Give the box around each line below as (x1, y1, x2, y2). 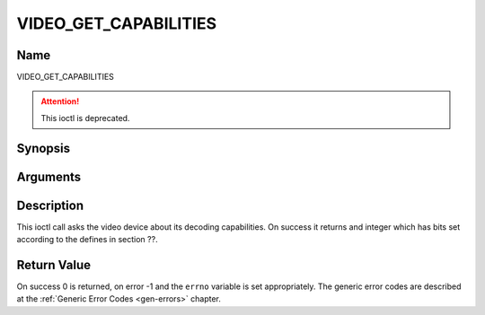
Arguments (16, 169, 82, 184)
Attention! (40, 96, 80, 107)
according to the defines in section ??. (16, 234, 158, 245)
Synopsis (16, 140, 71, 156)
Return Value (16, 257, 92, 273)
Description (16, 197, 84, 213)
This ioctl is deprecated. (40, 112, 130, 123)
